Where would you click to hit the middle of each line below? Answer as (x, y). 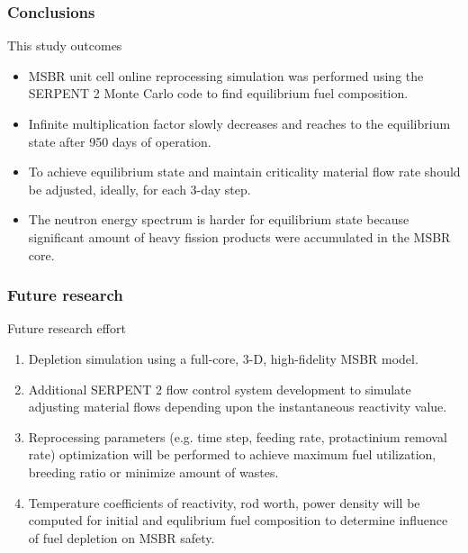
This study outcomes (65, 45)
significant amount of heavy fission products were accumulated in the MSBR (239, 236)
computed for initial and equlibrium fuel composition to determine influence (238, 520)
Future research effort (67, 328)
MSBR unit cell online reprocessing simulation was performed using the (226, 75)
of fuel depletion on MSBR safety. (121, 537)
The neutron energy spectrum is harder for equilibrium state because (219, 219)
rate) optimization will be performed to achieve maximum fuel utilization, (232, 454)
